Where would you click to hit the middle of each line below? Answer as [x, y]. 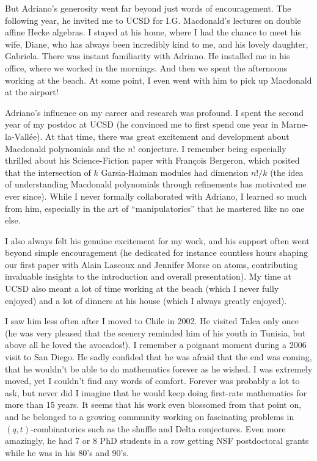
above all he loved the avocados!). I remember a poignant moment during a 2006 [156, 345]
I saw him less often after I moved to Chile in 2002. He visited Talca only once [152, 321]
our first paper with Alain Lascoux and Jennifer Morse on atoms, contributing [151, 264]
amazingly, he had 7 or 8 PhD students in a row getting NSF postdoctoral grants [157, 441]
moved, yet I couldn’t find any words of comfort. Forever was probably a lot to [152, 381]
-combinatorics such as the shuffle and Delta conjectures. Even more [158, 428]
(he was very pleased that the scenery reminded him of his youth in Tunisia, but [155, 332]
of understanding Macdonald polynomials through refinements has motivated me [156, 184]
